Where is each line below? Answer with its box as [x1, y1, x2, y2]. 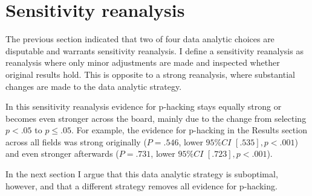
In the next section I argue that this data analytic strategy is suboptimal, [5, 168, 278, 180]
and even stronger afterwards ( [5, 147, 119, 160]
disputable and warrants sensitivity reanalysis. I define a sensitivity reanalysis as [5, 44, 304, 57]
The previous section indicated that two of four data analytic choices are [5, 33, 275, 45]
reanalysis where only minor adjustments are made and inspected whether [5, 56, 280, 69]
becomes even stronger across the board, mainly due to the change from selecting [5, 112, 307, 124]
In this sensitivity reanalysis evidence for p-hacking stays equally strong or [5, 100, 282, 113]
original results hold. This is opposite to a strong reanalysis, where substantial [5, 68, 295, 80]
